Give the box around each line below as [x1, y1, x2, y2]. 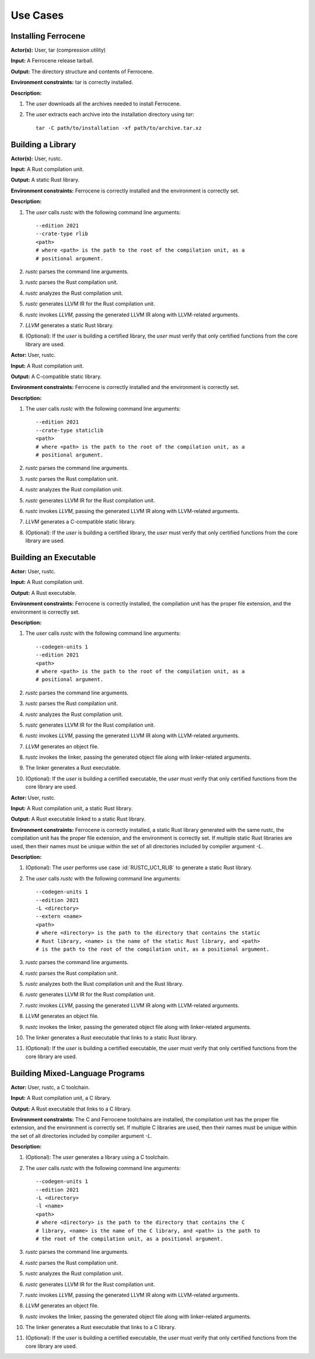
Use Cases [10, 9, 64, 22]
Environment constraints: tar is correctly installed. [10, 79, 134, 86]
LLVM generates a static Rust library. [25, 322, 114, 329]
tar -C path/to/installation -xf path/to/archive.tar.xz [36, 125, 202, 131]
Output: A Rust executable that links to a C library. [10, 1105, 132, 1112]
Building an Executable [10, 552, 96, 562]
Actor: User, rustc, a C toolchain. [10, 1083, 90, 1090]
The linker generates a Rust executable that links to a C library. [25, 1324, 176, 1331]
